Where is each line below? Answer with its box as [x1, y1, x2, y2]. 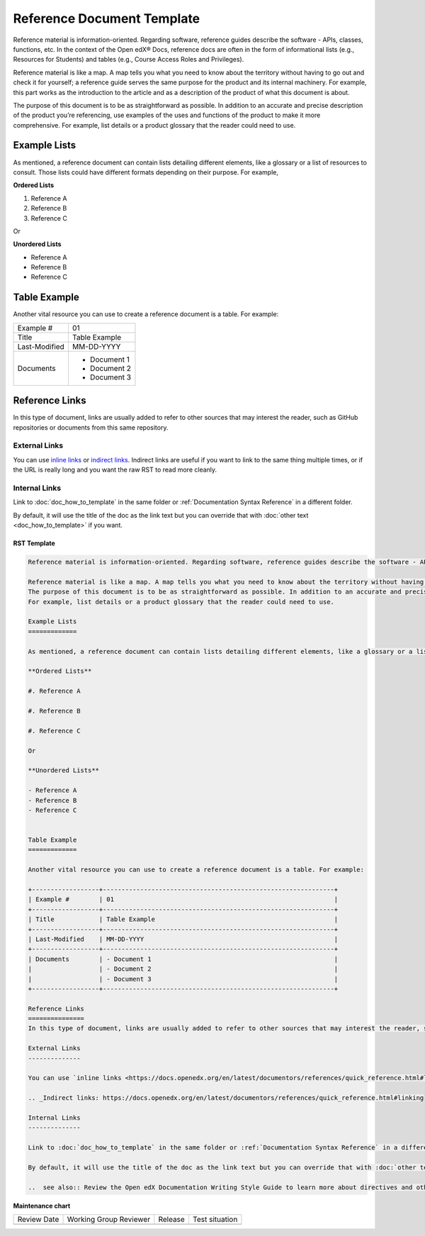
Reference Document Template [13, 11, 200, 26]
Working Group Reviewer [67, 1215, 151, 1225]
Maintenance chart [13, 1201, 71, 1210]
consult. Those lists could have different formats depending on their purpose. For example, [13, 167, 279, 177]
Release [158, 1215, 186, 1225]
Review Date [17, 1215, 59, 1225]
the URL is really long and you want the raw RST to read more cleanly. [13, 465, 217, 474]
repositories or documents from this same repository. [13, 423, 169, 432]
